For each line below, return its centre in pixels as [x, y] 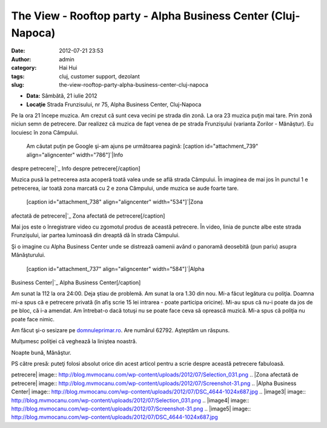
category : [24, 68]
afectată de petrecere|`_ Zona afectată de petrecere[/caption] [88, 216]
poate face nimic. [33, 319]
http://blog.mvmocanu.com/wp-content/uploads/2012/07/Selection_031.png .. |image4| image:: [130, 400]
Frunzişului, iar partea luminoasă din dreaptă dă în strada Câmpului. [95, 235]
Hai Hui [68, 68]
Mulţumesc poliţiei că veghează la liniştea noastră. [74, 341]
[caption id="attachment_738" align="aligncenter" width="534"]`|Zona [115, 202]
